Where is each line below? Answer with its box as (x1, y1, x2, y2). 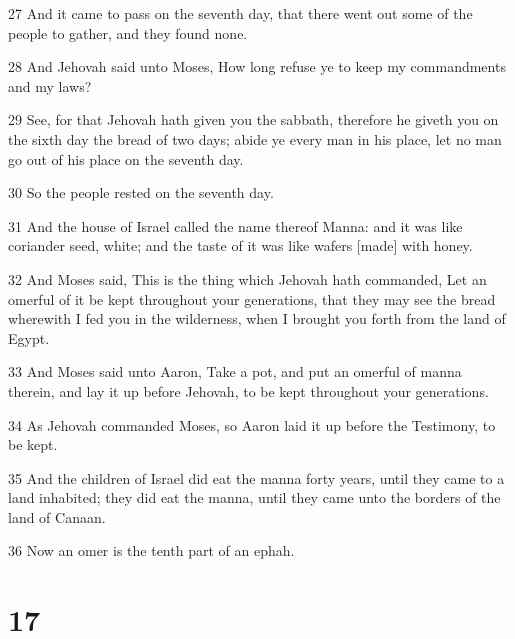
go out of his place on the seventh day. (8, 148, 244, 169)
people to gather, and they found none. (8, 22, 248, 43)
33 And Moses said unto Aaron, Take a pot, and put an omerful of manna (8, 361, 462, 382)
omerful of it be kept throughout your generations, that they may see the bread (8, 288, 496, 309)
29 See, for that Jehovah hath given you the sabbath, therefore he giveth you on (8, 109, 499, 130)
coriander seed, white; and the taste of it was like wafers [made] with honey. (8, 235, 473, 256)
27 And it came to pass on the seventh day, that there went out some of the (8, 3, 473, 23)
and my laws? (8, 75, 92, 96)
